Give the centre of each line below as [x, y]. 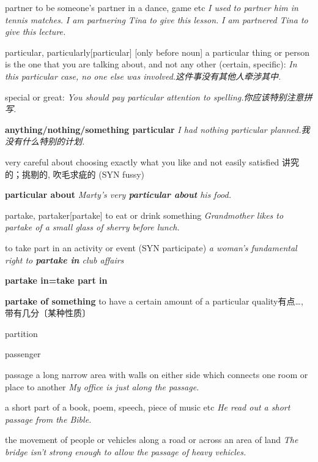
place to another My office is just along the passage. [102, 386]
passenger [23, 354]
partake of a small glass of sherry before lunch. [92, 227]
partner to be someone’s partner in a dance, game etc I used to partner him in [152, 7]
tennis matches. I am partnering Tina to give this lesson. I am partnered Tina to [157, 19]
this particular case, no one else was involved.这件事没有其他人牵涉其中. [143, 76]
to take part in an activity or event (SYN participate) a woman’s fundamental [151, 247]
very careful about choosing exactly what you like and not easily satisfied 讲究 [152, 161]
